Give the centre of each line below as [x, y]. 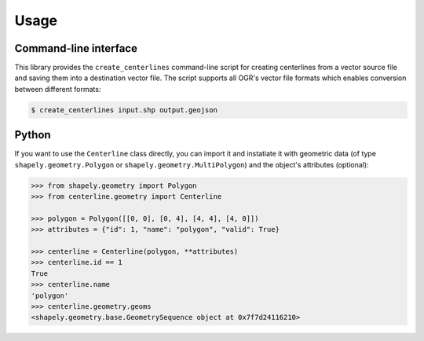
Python [33, 135]
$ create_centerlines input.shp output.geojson [124, 110]
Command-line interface [76, 48]
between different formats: [58, 89]
